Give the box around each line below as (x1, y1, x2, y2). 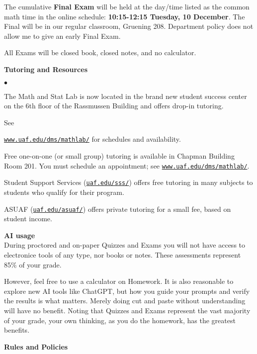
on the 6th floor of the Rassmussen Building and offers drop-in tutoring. (4, 100, 224, 111)
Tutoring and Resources (4, 64, 87, 74)
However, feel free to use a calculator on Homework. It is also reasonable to (4, 276, 234, 286)
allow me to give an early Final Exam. (4, 30, 121, 41)
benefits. (4, 325, 30, 335)
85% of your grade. (4, 259, 62, 269)
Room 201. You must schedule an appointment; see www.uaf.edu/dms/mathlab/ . (4, 160, 250, 171)
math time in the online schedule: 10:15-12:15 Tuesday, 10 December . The (4, 11, 245, 21)
